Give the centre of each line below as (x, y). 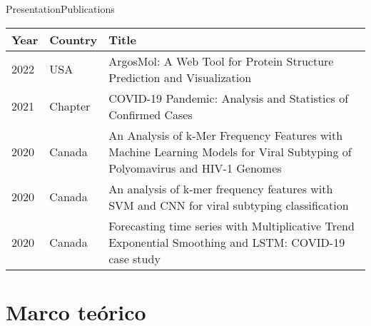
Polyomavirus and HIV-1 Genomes (195, 168)
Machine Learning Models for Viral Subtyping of (230, 151)
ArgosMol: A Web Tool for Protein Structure (221, 61)
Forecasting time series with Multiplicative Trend (232, 225)
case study (134, 258)
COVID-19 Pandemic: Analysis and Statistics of (229, 98)
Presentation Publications (60, 9)
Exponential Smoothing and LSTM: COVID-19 (227, 242)
